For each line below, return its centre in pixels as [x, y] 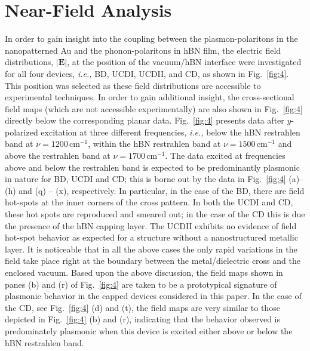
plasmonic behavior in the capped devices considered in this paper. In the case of [153, 296]
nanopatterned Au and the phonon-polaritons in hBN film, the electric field [143, 50]
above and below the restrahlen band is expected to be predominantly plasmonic [152, 167]
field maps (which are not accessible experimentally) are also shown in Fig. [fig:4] [154, 108]
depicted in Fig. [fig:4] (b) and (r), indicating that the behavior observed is [142, 319]
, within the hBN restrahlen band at [154, 144]
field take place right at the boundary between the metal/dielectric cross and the [153, 261]
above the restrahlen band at [58, 156]
